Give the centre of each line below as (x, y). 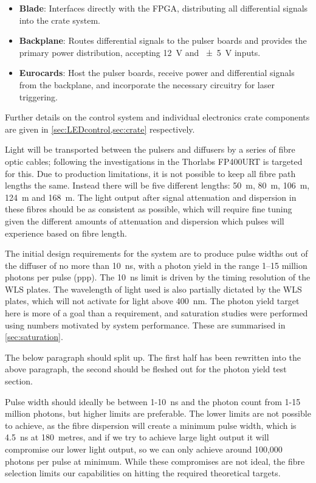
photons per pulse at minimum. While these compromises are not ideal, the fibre (155, 461)
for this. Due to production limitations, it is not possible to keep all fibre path (150, 173)
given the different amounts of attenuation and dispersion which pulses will (145, 221)
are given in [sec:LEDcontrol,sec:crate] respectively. (100, 129)
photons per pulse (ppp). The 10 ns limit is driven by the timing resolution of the (158, 277)
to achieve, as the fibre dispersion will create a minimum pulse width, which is (151, 425)
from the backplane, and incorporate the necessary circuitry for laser (147, 84)
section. (19, 381)
